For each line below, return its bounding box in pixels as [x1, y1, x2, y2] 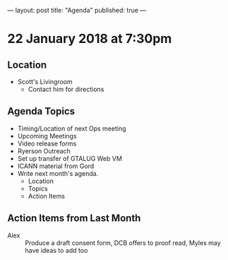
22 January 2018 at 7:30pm [7, 31, 172, 47]
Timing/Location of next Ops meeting [17, 124, 126, 133]
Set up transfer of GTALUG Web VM [17, 154, 122, 162]
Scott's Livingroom [17, 78, 73, 85]
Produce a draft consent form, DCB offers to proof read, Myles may [25, 238, 221, 247]
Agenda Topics [7, 105, 76, 117]
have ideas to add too [25, 246, 88, 254]
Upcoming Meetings [17, 131, 77, 140]
